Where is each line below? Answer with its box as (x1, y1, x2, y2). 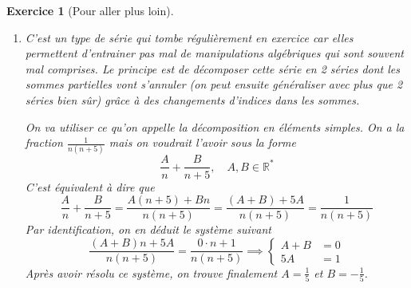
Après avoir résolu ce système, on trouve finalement (25, 264, 278, 281)
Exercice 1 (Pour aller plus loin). (6, 2, 174, 18)
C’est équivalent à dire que (25, 178, 155, 195)
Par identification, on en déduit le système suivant (25, 221, 271, 238)
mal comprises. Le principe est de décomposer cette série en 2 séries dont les (25, 60, 400, 77)
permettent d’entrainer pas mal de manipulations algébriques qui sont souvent (25, 45, 404, 61)
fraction (25, 134, 63, 151)
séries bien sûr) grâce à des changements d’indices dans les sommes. (25, 91, 360, 108)
